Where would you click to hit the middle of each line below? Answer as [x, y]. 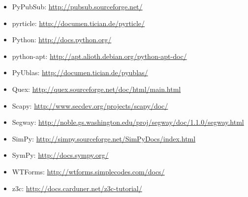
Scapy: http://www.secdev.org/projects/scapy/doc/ [90, 105]
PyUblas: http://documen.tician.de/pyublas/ [80, 72]
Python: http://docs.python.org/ [62, 40]
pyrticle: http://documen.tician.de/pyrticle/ [78, 23]
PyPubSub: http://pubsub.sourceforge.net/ [77, 6]
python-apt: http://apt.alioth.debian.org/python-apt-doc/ [99, 56]
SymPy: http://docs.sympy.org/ [60, 155]
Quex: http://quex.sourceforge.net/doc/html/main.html [96, 89]
